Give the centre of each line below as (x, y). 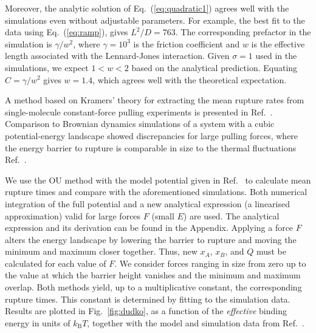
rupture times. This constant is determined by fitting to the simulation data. (148, 299)
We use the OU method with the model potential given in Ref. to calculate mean (158, 180)
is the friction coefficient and (187, 43)
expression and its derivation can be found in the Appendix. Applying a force (149, 228)
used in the (276, 56)
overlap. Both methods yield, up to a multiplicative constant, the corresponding (153, 287)
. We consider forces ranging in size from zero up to (210, 263)
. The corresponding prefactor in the (243, 32)
